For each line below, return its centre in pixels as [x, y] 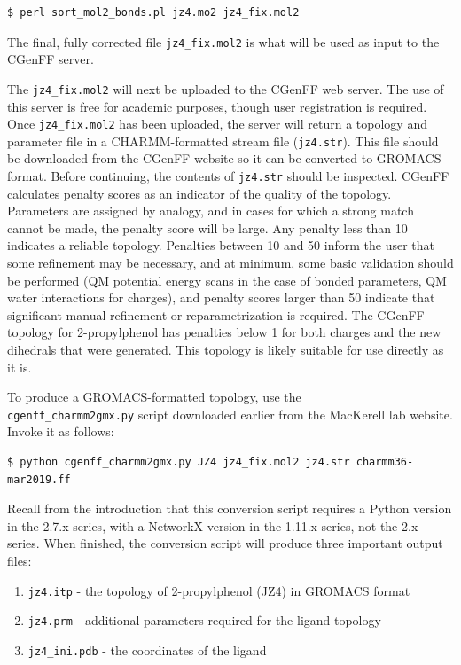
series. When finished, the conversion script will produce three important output [225, 543]
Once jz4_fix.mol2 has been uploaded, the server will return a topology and [217, 124]
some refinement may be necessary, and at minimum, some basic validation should [230, 263]
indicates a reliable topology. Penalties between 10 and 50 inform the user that [221, 245]
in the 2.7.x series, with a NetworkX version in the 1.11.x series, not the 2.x [213, 525]
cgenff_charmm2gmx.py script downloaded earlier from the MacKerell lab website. [230, 414]
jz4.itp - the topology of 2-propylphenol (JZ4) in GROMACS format [219, 590]
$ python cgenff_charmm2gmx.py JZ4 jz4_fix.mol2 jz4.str [179, 462]
